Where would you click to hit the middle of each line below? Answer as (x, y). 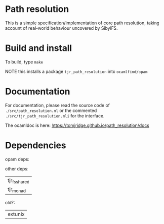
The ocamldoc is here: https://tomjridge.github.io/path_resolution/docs (77, 125)
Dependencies (36, 145)
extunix (16, 214)
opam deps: (17, 159)
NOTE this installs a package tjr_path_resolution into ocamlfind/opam (76, 71)
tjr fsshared (19, 181)
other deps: (17, 168)
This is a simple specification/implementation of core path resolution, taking (82, 23)
